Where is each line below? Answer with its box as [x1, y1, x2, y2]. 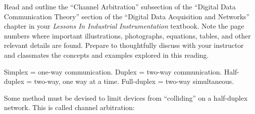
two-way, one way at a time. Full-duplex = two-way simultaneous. [34, 76, 234, 86]
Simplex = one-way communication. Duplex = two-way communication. [4, 66, 222, 76]
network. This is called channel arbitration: [4, 102, 135, 113]
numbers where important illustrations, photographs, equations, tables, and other [4, 30, 251, 40]
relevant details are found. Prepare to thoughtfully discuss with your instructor [4, 40, 244, 50]
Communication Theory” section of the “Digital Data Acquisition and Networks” [4, 11, 250, 21]
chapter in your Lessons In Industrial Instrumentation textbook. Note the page [4, 21, 244, 31]
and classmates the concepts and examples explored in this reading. [4, 49, 209, 60]
